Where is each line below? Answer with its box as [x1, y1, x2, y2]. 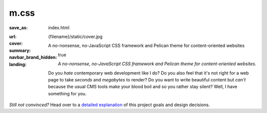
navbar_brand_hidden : [9, 54, 57, 60]
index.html [48, 25, 70, 31]
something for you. [48, 90, 87, 96]
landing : [9, 61, 27, 67]
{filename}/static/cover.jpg [48, 34, 103, 39]
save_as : [9, 25, 28, 31]
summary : [9, 47, 31, 53]
